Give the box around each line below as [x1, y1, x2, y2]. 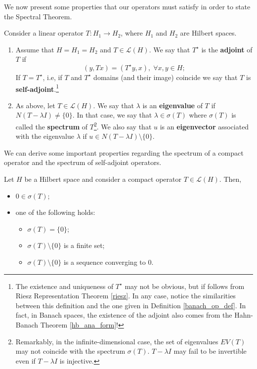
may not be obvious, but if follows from [125, 281, 245, 291]
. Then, [219, 174, 242, 184]
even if [15, 355, 36, 366]
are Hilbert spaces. [180, 28, 237, 38]
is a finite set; [63, 240, 105, 250]
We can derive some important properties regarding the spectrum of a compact [4, 147, 244, 158]
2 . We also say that [93, 120, 152, 131]
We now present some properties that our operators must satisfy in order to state [4, 1, 251, 11]
